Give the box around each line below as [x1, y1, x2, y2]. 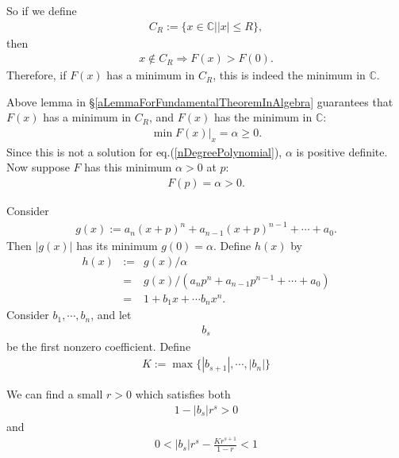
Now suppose [6, 159, 70, 175]
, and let [90, 306, 132, 323]
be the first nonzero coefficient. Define [6, 337, 191, 354]
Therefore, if [6, 67, 67, 83]
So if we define [6, 2, 77, 18]
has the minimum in [213, 109, 313, 125]
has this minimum [84, 159, 172, 175]
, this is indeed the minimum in [213, 67, 366, 83]
